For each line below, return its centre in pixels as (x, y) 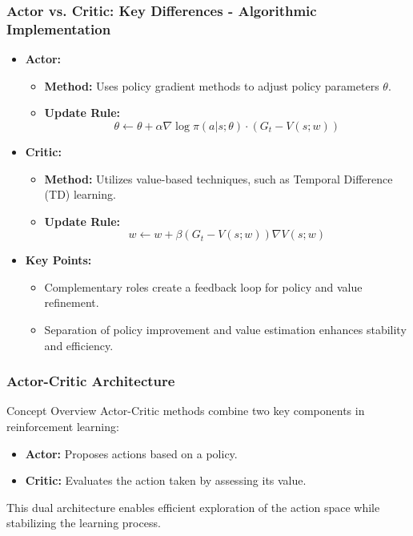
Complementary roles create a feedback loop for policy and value (203, 286)
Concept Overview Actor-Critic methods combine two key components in (186, 411)
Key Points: (58, 260)
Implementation (59, 28)
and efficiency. (79, 345)
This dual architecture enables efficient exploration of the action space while (193, 507)
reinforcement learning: (63, 427)
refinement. (72, 302)
